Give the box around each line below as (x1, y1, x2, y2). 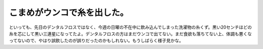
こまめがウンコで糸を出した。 (9, 7, 129, 18)
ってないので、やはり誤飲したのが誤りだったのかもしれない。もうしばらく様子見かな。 (9, 38, 184, 44)
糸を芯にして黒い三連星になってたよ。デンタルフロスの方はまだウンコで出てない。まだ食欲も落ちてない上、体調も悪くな (9, 31, 252, 36)
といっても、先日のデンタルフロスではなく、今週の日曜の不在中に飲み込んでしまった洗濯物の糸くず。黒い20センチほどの (9, 24, 252, 30)
